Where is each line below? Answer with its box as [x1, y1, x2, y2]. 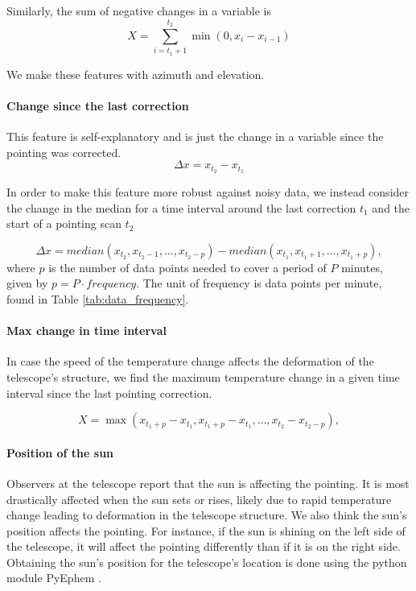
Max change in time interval [6, 322, 167, 339]
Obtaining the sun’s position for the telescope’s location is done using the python [6, 553, 407, 570]
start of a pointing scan [6, 215, 122, 232]
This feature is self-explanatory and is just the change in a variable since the [6, 127, 384, 144]
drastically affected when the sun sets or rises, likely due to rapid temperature [6, 490, 392, 507]
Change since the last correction [6, 97, 189, 114]
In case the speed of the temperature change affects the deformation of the [6, 353, 374, 370]
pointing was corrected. [6, 143, 122, 160]
